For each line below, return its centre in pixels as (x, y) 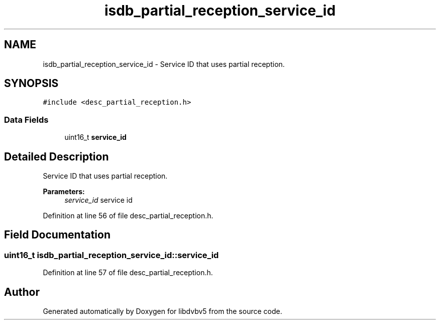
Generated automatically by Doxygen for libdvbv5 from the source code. (162, 311)
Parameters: (64, 192)
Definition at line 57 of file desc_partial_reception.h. (128, 273)
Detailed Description (57, 156)
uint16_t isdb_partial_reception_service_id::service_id (112, 255)
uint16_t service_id (95, 137)
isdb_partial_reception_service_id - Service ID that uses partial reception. (164, 64)
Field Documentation (57, 235)
